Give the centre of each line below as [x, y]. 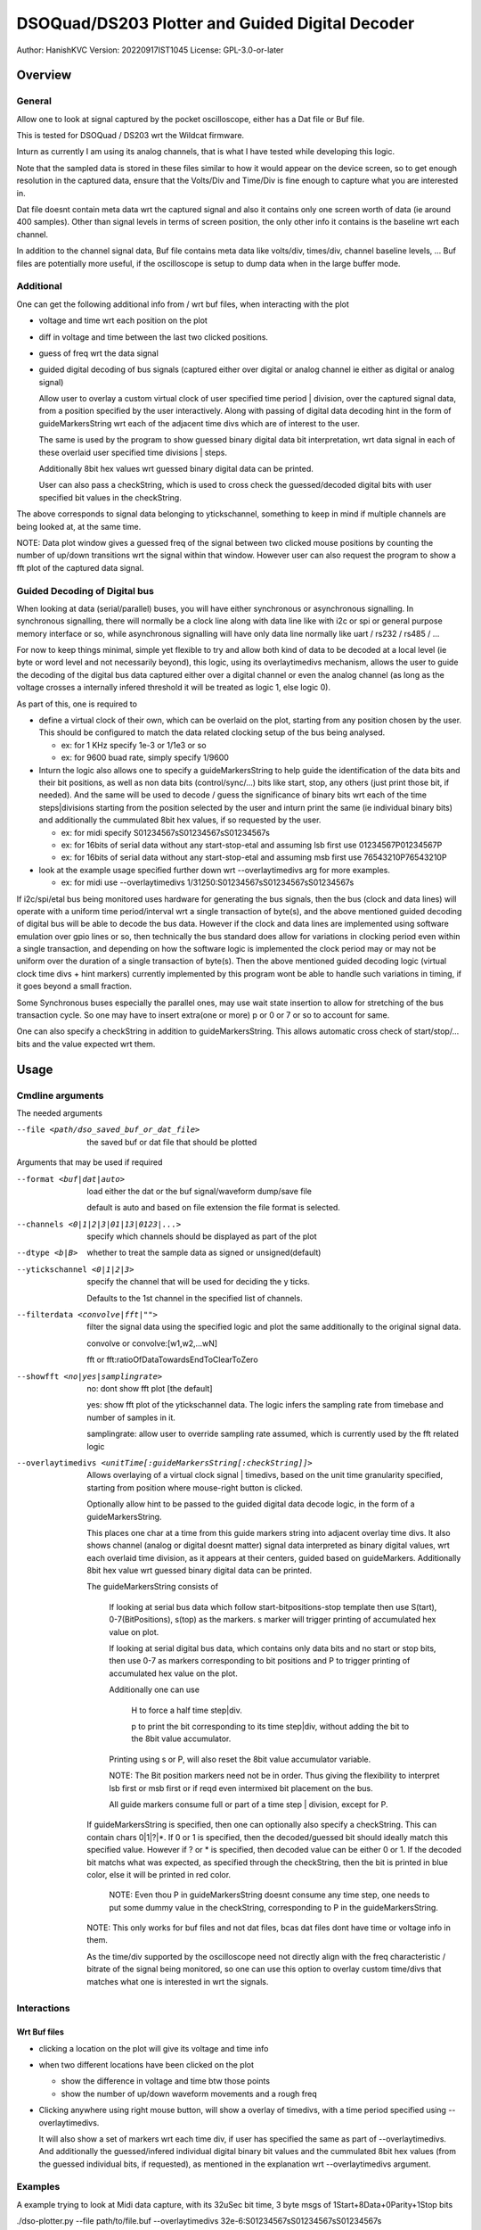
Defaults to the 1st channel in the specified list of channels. [195, 1298]
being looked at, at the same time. [79, 526]
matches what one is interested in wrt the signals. [178, 1981]
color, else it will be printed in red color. [159, 1874]
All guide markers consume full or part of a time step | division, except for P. [249, 1804]
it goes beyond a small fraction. [74, 987]
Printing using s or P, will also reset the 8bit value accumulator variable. [240, 1759]
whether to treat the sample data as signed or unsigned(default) [204, 1252]
